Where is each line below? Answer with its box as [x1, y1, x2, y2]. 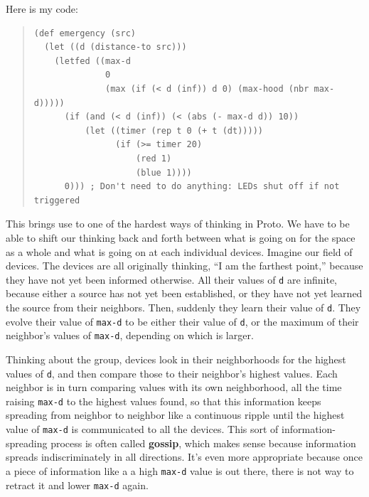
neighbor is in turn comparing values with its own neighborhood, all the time [6, 380, 342, 395]
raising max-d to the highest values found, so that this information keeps [6, 393, 321, 408]
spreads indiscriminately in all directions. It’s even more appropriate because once [6, 449, 363, 464]
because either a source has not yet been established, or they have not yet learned [6, 286, 363, 301]
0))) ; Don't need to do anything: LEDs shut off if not [64, 181, 340, 192]
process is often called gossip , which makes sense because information [50, 435, 356, 450]
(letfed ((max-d [54, 55, 131, 66]
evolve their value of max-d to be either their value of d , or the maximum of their [6, 314, 359, 328]
